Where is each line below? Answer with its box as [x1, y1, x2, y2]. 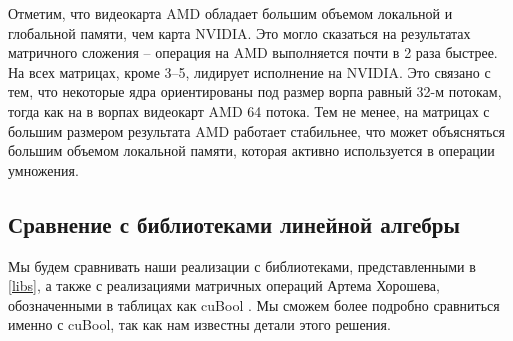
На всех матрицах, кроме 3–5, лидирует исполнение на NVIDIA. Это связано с [8, 61, 491, 82]
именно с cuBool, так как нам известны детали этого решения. [8, 314, 391, 335]
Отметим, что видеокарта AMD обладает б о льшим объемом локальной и [8, 3, 453, 23]
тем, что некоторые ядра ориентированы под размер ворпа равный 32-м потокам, [8, 81, 502, 102]
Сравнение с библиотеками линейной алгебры [8, 208, 460, 239]
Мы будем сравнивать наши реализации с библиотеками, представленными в [8, 255, 476, 276]
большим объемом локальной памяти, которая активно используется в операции [8, 140, 495, 161]
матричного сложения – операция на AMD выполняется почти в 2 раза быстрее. [8, 42, 498, 63]
